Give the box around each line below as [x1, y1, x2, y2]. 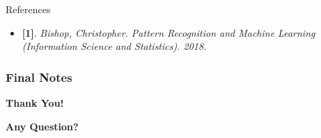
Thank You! [6, 96, 64, 110]
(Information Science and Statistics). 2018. [22, 39, 207, 53]
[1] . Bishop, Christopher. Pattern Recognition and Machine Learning [22, 25, 315, 40]
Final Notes [6, 68, 72, 85]
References [6, 2, 51, 16]
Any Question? [6, 119, 79, 133]
